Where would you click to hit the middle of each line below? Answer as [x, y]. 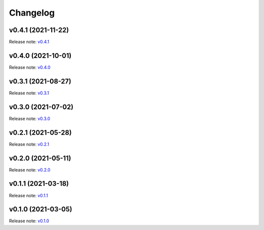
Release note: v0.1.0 [29, 221]
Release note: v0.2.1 [29, 144]
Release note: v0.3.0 [30, 118]
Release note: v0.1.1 [29, 195]
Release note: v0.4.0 [30, 67]
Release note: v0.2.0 [30, 170]
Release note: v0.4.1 [29, 42]
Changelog [32, 13]
